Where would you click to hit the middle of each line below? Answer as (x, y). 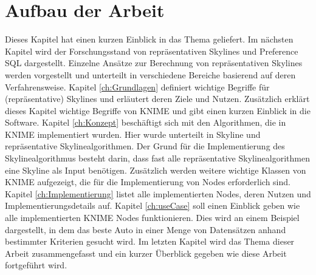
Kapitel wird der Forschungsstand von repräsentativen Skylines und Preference (152, 51)
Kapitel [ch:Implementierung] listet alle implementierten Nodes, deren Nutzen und (158, 193)
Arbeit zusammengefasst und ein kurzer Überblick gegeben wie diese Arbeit (146, 253)
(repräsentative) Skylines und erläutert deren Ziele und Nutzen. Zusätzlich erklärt (157, 99)
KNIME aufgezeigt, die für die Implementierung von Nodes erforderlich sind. (148, 182)
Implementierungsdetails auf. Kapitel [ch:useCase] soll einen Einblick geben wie (153, 205)
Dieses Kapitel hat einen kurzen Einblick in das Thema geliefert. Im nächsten (149, 39)
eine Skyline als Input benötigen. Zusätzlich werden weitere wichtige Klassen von (156, 170)
